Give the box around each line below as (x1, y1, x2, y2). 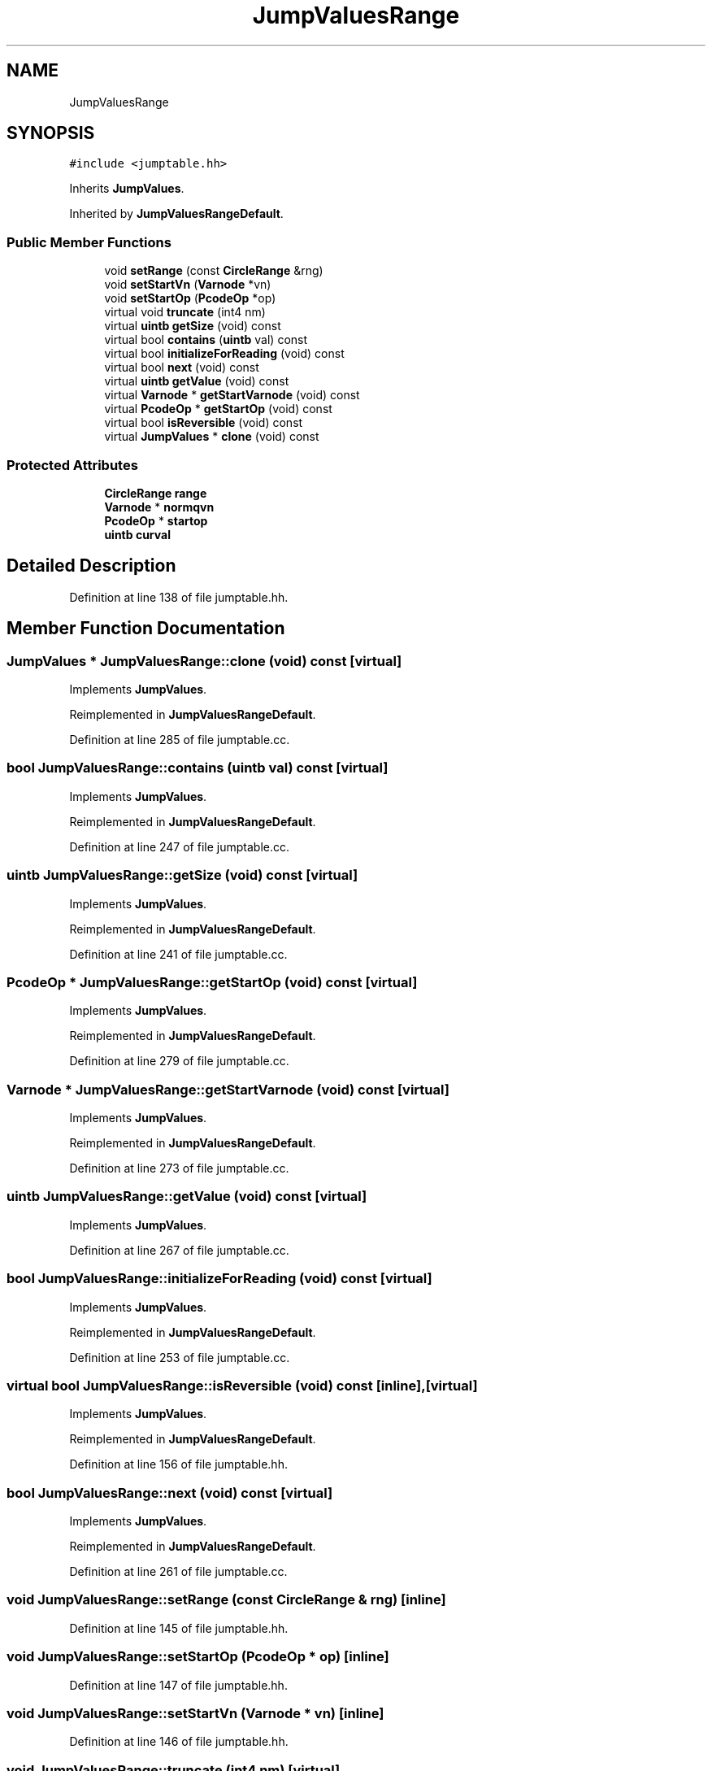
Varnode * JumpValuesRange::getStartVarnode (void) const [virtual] (7, 1081, 449, 1098)
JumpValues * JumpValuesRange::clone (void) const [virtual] (7, 652, 402, 669)
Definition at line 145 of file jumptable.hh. (69, 1621, 289, 1635)
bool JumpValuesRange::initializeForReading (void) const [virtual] (7, 1270, 432, 1287)
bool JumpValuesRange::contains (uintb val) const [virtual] (7, 759, 389, 777)
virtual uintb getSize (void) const (104, 319, 281, 333)
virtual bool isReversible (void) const (104, 416, 303, 430)
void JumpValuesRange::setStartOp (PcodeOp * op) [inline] (7, 1648, 389, 1665)
